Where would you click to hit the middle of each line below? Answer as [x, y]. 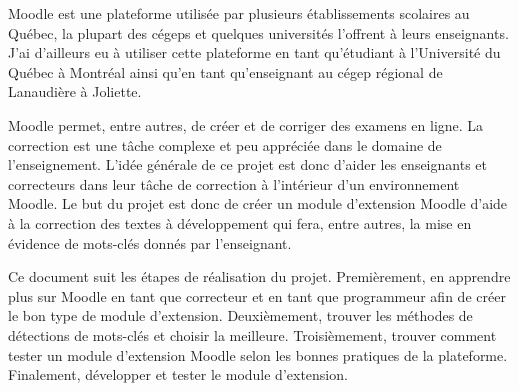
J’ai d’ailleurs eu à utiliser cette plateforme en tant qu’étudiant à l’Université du [254, 52]
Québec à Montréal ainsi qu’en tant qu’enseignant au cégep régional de [225, 71]
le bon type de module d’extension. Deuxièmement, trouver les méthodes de [240, 315]
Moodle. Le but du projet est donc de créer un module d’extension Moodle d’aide [258, 203]
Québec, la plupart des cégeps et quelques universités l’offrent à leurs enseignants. [258, 32]
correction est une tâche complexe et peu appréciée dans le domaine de [225, 144]
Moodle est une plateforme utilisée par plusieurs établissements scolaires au [239, 13]
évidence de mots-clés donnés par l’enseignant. [150, 242]
